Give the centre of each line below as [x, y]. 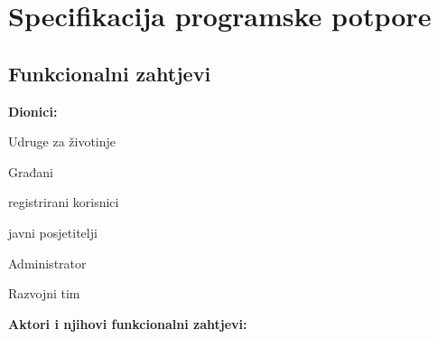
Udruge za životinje [62, 141]
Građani [31, 171]
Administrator [47, 263]
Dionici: [33, 111]
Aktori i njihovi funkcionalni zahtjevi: [128, 323]
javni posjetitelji [53, 232]
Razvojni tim [44, 293]
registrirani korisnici [64, 202]
